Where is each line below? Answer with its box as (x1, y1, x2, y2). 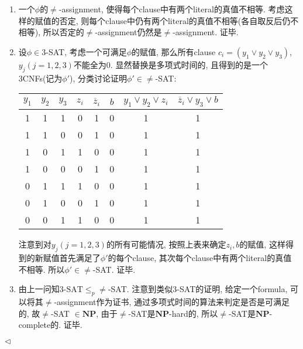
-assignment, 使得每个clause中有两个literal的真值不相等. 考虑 (58, 3, 285, 15)
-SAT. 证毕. (92, 263, 136, 275)
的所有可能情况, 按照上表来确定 (106, 238, 226, 250)
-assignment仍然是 (95, 26, 162, 38)
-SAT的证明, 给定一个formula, (177, 283, 288, 295)
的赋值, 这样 (239, 238, 285, 250)
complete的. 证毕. (18, 318, 82, 331)
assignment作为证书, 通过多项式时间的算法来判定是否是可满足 (57, 296, 290, 308)
